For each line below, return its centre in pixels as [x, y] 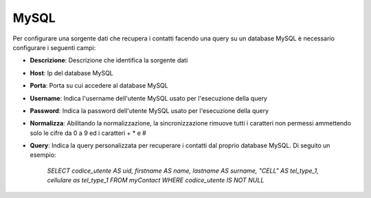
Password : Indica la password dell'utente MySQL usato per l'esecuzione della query [149, 110]
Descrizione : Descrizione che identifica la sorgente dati [109, 60]
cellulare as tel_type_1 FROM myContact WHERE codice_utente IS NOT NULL [156, 180]
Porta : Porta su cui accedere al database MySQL [99, 86]
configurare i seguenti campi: [54, 47]
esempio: [43, 155]
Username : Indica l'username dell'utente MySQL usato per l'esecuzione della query [149, 98]
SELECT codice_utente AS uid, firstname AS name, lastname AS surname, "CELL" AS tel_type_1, [183, 171]
